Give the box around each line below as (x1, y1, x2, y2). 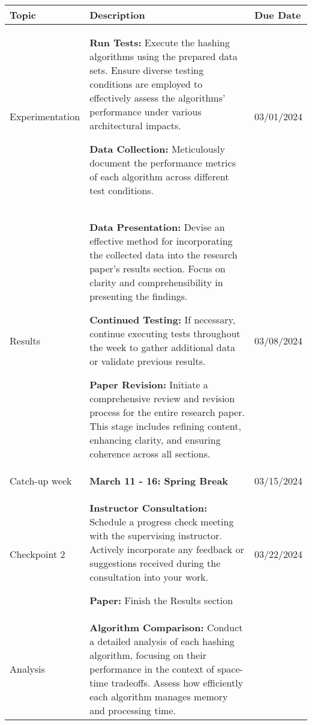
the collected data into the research (89, 248, 238, 262)
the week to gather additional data (89, 340, 235, 354)
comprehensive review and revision (89, 391, 235, 405)
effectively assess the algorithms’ (89, 91, 226, 105)
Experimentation (10, 109, 80, 123)
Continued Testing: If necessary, (89, 313, 236, 326)
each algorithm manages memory (89, 690, 228, 703)
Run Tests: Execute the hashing (89, 35, 230, 49)
